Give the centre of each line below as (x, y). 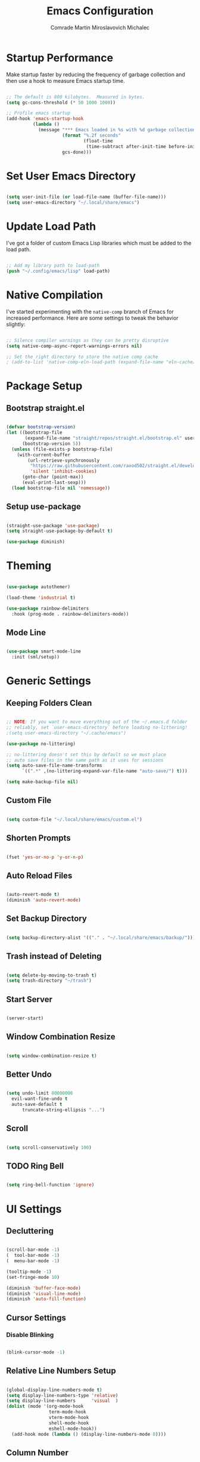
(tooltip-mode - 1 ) (29, 1272)
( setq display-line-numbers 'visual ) (62, 1401)
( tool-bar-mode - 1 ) (33, 1256)
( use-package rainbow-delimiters (48, 608)
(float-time (98, 141)
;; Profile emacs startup (38, 113)
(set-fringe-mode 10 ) (33, 1277)
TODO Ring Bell (35, 1166)
